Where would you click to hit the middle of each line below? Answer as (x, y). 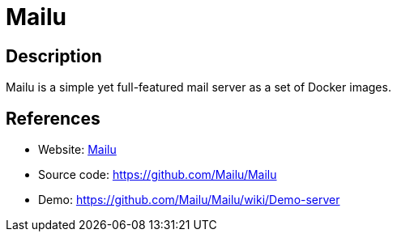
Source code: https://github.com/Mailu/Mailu (158, 175)
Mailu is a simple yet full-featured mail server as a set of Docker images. (198, 87)
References (53, 118)
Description (54, 56)
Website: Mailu (77, 150)
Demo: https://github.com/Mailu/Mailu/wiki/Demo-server (189, 200)
